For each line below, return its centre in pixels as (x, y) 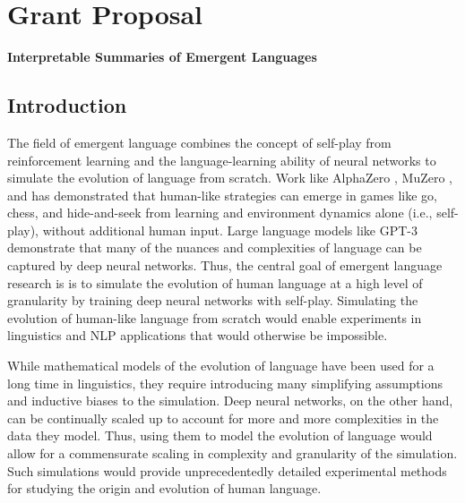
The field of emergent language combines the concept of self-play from (199, 142)
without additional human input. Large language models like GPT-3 (230, 230)
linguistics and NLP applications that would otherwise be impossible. (198, 335)
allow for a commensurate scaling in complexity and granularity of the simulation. (232, 453)
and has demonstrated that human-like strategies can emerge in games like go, (222, 195)
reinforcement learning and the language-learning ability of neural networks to (222, 160)
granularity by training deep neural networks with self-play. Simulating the (213, 300)
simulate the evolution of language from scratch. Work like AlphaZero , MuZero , (230, 178)
